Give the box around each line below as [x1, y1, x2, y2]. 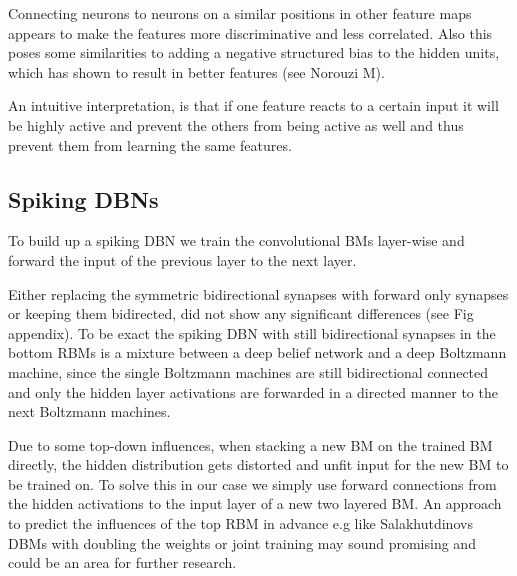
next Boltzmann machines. [8, 401, 171, 422]
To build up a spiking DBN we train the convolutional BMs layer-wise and [8, 230, 465, 251]
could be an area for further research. [8, 552, 237, 573]
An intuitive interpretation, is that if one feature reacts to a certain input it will [8, 95, 499, 116]
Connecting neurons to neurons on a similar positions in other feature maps [8, 3, 472, 23]
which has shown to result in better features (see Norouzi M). [8, 61, 385, 82]
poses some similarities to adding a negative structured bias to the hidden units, [8, 42, 500, 63]
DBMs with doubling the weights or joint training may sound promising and [8, 532, 476, 553]
